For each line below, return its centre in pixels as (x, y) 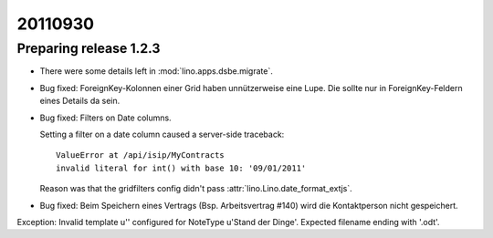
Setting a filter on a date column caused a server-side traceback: (162, 134)
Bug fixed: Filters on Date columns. (106, 118)
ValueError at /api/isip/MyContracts (141, 155)
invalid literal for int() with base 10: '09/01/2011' (181, 168)
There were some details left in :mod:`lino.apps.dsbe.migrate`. (156, 71)
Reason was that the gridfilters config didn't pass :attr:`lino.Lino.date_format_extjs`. (196, 189)
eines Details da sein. (80, 101)
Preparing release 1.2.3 (89, 48)
